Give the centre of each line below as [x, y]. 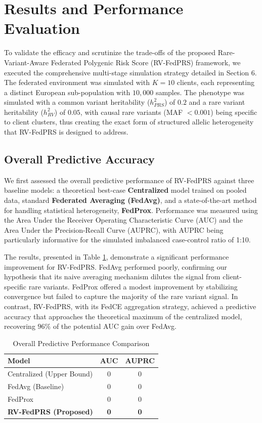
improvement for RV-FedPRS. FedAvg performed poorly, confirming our [116, 266]
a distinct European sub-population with [67, 92]
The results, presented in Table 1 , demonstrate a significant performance [117, 257]
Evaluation [42, 28]
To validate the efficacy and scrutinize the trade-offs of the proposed [110, 52]
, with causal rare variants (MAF [132, 112]
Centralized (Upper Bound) [50, 374]
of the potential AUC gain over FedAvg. [115, 326]
